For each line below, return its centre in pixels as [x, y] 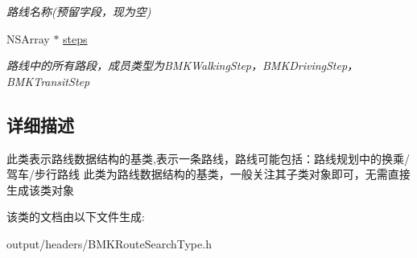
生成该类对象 [40, 189]
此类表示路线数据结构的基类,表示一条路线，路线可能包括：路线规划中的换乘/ [208, 158]
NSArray [28, 38]
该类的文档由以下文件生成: [76, 217]
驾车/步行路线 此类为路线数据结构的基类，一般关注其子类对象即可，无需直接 [208, 174]
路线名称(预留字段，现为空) [79, 11]
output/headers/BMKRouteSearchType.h [109, 243]
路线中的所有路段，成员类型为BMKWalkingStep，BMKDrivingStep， [183, 66]
